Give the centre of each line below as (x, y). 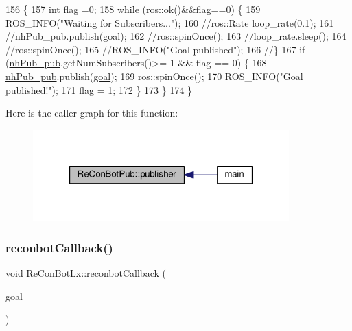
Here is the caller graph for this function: (92, 113)
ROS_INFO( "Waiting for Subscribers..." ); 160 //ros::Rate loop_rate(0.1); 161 (170, 22)
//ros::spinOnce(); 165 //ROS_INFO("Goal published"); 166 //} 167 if (155, 49)
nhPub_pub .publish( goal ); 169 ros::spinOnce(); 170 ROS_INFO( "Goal (154, 76)
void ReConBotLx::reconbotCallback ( (86, 273)
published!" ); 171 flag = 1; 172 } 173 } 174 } (99, 89)
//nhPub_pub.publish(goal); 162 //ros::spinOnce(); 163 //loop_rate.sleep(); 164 (176, 36)
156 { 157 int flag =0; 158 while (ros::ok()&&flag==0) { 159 (133, 9)
